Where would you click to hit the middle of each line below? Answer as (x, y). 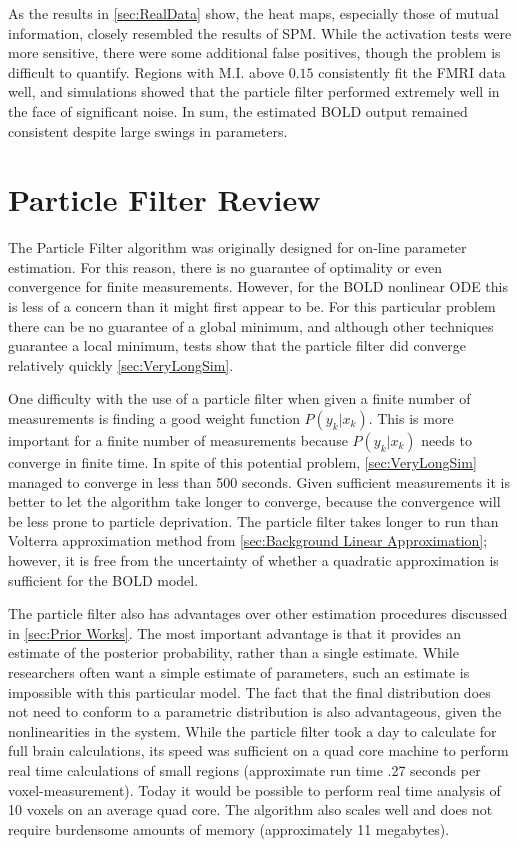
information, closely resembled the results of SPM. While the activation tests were (260, 32)
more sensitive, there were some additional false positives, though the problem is (254, 52)
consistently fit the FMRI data (412, 71)
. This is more (411, 418)
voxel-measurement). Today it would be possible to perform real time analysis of (254, 789)
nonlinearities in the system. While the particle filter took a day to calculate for (252, 730)
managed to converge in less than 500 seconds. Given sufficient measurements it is (259, 481)
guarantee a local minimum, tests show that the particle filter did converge (237, 345)
